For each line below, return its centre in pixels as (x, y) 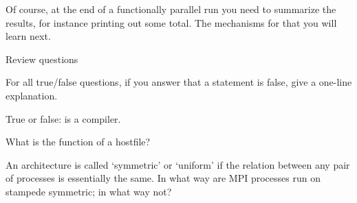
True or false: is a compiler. (63, 118)
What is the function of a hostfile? (78, 142)
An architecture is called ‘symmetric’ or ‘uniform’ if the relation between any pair (178, 164)
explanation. (32, 95)
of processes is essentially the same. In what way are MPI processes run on (163, 178)
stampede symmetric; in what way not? (89, 191)
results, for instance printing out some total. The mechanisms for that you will (171, 22)
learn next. (28, 36)
